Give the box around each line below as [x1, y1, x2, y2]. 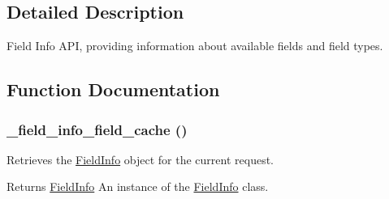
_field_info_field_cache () [6, 119, 188, 139]
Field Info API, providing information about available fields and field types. [6, 37, 383, 54]
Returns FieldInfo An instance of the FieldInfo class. [6, 178, 269, 195]
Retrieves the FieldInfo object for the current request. [6, 150, 274, 167]
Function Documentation [6, 77, 220, 102]
